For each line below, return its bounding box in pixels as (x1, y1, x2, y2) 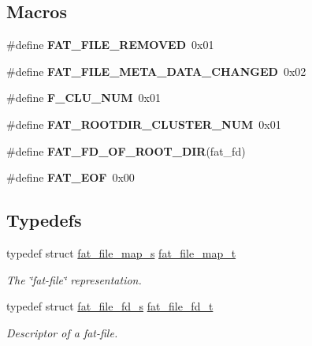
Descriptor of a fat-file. (6, 324, 118, 340)
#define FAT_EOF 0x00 (6, 169, 135, 186)
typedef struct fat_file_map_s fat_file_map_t (6, 244, 236, 261)
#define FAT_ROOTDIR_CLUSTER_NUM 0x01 (6, 115, 281, 132)
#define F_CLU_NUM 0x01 (6, 89, 161, 106)
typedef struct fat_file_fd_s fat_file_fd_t (6, 298, 214, 314)
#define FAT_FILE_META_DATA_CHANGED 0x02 (6, 62, 306, 79)
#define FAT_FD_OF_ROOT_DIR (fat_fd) (6, 142, 246, 159)
